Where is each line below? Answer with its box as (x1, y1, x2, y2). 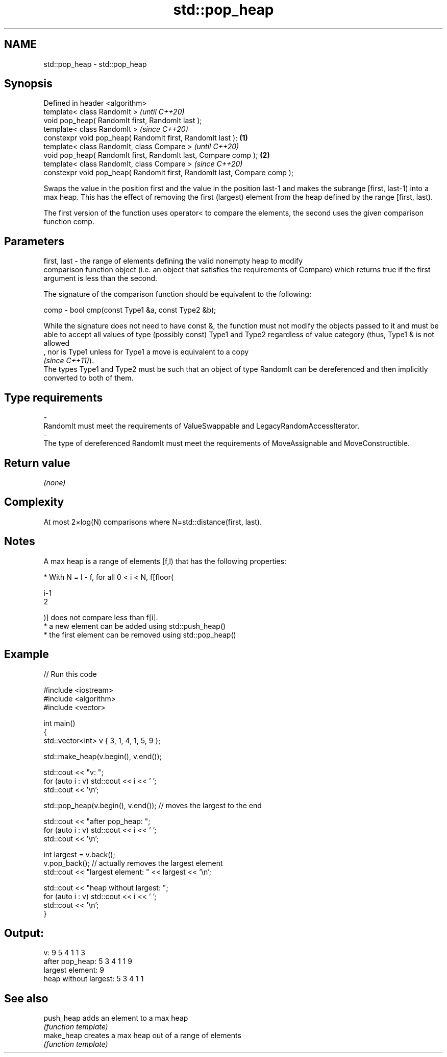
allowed (43, 339, 70, 348)
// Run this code (43, 669, 97, 678)
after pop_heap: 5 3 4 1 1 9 (43, 957, 132, 966)
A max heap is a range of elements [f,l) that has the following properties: (43, 556, 287, 566)
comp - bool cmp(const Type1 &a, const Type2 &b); (43, 306, 216, 315)
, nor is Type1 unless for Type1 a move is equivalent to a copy (43, 347, 249, 357)
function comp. (43, 217, 94, 226)
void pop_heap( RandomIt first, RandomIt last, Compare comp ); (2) (43, 151, 270, 160)
